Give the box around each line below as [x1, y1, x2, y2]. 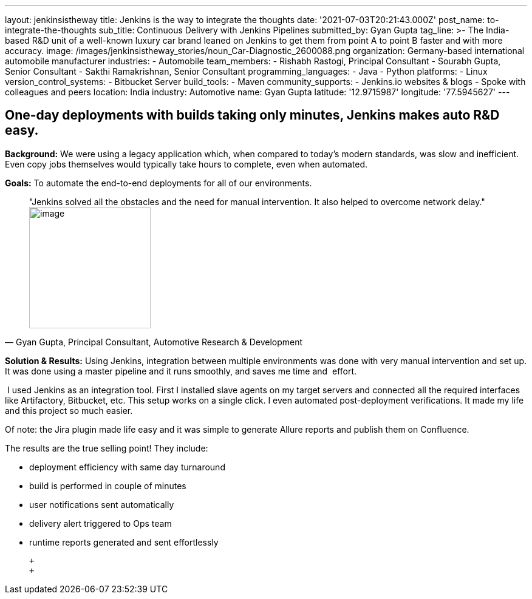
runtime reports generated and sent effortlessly [29, 536, 219, 547]
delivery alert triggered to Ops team [29, 518, 172, 529]
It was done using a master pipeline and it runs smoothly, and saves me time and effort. [5, 365, 357, 376]
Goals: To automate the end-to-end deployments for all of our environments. [5, 177, 312, 188]
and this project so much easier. [5, 405, 133, 416]
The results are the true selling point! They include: [5, 442, 208, 453]
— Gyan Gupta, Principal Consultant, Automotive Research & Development [5, 336, 303, 347]
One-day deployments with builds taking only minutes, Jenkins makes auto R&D [5, 107, 500, 123]
